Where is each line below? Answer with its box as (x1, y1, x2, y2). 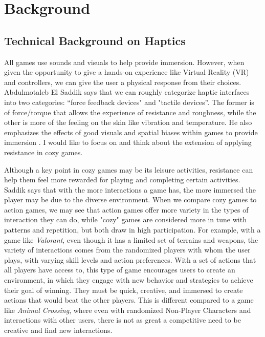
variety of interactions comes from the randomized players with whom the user (4, 244, 251, 255)
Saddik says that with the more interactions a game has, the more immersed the (4, 184, 256, 195)
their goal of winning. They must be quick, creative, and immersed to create (4, 284, 243, 295)
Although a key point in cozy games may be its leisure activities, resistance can (4, 164, 253, 175)
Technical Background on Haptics (4, 32, 186, 48)
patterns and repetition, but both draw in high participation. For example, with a (4, 224, 261, 235)
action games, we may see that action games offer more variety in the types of (4, 204, 249, 215)
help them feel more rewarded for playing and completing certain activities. (4, 174, 240, 185)
